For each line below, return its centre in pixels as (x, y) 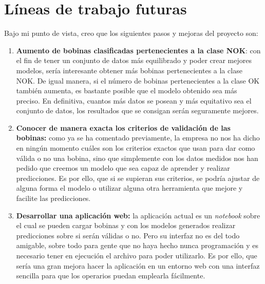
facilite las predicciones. (53, 198)
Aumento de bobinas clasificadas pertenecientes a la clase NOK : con (138, 50)
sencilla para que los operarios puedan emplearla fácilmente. (111, 276)
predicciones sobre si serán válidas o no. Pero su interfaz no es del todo (128, 235)
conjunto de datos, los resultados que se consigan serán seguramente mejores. (137, 110)
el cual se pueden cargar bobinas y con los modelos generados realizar (126, 225)
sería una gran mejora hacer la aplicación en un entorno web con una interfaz (138, 265)
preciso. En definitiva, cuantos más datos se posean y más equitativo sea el (134, 100)
